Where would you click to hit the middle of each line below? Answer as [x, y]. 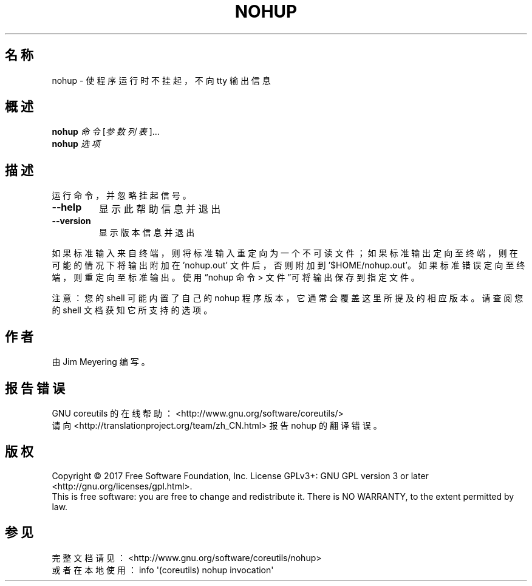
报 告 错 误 [35, 388]
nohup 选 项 [76, 144]
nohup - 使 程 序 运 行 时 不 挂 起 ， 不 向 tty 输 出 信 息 [161, 80]
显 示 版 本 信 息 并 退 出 [147, 233]
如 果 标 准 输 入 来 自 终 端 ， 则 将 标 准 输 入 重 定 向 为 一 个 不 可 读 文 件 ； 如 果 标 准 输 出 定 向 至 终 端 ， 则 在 [285, 253]
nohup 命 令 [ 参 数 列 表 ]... [106, 132]
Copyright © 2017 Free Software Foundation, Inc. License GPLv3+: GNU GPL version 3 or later [240, 475]
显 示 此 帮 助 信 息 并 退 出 [160, 209]
